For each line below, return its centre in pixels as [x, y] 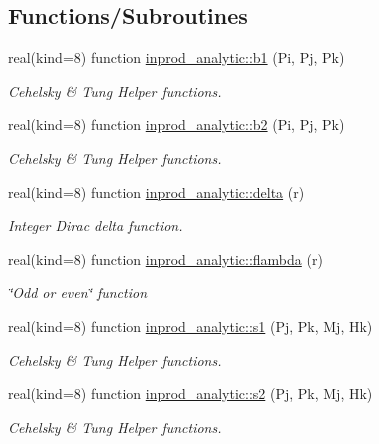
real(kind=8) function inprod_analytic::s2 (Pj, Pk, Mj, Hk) [190, 393]
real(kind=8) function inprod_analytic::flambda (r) [165, 258]
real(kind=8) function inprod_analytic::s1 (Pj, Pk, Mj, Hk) [190, 325]
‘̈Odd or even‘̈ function [78, 292]
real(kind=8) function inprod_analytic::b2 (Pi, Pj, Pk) [176, 124]
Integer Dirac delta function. [95, 225]
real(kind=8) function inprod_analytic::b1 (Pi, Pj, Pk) [176, 57]
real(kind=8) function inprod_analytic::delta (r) [156, 191]
